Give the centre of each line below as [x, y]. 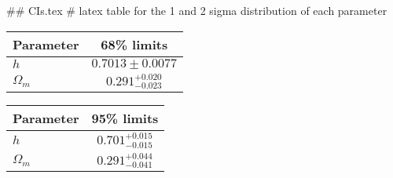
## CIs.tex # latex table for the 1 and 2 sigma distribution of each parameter [197, 10]
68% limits [134, 44]
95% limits [125, 118]
